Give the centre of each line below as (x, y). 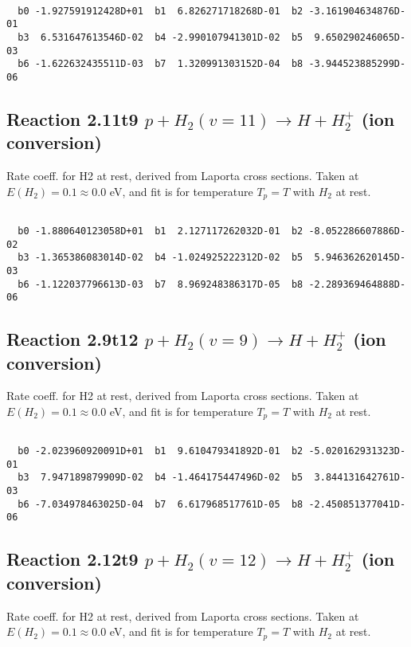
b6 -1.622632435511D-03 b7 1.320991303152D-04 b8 (160, 64)
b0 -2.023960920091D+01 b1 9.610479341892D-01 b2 (160, 451)
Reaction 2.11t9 (72, 118)
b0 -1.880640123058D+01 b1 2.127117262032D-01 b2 (160, 231)
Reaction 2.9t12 (72, 339)
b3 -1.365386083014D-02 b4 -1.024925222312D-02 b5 (160, 258)
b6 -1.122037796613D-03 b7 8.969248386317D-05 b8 (160, 284)
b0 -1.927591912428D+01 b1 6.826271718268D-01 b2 (160, 11)
